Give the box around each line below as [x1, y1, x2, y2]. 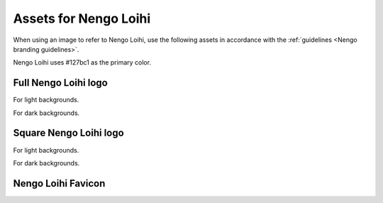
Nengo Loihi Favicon [13, 177, 106, 190]
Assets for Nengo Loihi [13, 11, 151, 26]
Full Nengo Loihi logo [13, 77, 108, 89]
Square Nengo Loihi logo [13, 127, 124, 139]
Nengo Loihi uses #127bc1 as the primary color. [13, 58, 152, 67]
